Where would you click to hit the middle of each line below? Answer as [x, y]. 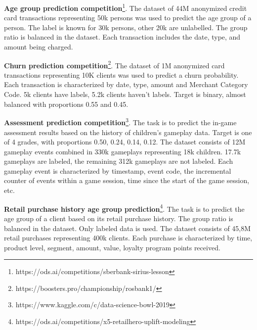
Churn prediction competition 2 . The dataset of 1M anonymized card [114, 64]
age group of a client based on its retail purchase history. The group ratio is [119, 218]
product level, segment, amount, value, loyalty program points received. [112, 247]
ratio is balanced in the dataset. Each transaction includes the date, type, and [122, 37]
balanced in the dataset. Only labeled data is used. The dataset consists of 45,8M [128, 228]
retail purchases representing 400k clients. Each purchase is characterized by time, [128, 238]
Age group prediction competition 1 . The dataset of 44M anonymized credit [126, 7]
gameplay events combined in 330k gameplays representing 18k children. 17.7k [123, 151]
